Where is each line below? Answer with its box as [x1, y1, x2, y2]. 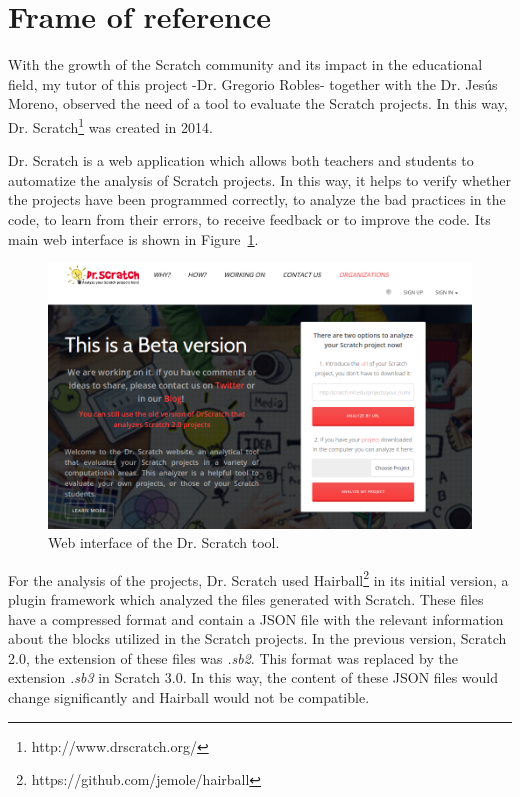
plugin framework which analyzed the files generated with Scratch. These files [8, 589, 484, 609]
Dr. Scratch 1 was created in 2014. [8, 113, 213, 137]
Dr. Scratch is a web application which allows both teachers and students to [8, 150, 474, 171]
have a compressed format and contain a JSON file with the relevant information [8, 608, 504, 629]
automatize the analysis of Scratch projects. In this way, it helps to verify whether [8, 169, 511, 190]
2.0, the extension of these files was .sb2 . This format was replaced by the [8, 647, 458, 668]
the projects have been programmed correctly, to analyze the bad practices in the [8, 189, 506, 210]
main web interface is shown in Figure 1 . [8, 228, 259, 249]
